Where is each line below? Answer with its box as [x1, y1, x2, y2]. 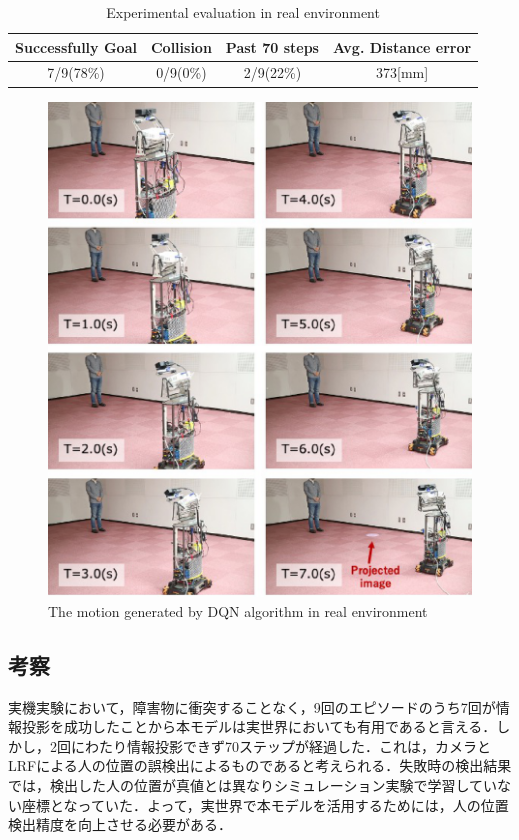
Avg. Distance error [332, 36, 472, 57]
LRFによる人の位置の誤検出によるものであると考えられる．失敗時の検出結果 [8, 755, 512, 776]
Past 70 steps [225, 36, 319, 57]
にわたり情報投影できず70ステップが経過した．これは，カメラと [70, 735, 491, 756]
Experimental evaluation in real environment [106, 2, 380, 22]
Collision [150, 36, 212, 57]
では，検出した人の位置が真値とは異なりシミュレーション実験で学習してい [8, 774, 498, 795]
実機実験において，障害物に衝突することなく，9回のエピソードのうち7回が [8, 696, 496, 717]
